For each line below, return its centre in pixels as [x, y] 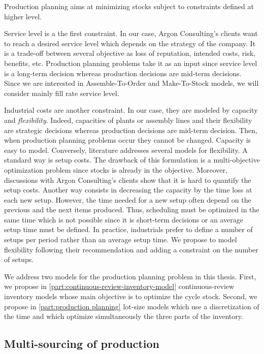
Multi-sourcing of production [82, 344]
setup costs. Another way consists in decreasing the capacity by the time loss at [128, 190]
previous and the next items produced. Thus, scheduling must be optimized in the [132, 210]
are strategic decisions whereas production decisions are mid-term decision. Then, [131, 130]
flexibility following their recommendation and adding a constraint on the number [131, 249]
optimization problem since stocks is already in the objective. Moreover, [116, 169]
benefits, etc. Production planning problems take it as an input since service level [131, 63]
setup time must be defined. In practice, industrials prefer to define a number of [128, 229]
